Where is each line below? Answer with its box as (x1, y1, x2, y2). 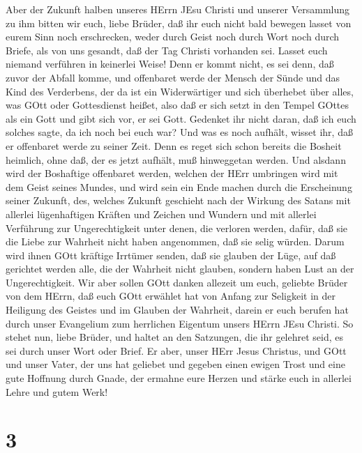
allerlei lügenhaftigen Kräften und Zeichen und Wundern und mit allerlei (6, 206, 317, 221)
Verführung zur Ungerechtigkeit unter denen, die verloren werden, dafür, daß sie (6, 220, 348, 235)
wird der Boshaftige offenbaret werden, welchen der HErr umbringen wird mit (6, 166, 338, 181)
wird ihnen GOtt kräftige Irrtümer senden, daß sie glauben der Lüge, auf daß (6, 247, 336, 262)
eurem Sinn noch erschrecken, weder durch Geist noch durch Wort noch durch (6, 29, 340, 44)
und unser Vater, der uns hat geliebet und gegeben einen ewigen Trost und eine (6, 357, 345, 371)
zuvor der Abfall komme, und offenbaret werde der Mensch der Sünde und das (6, 70, 340, 84)
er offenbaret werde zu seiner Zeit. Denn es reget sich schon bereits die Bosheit (6, 138, 342, 153)
